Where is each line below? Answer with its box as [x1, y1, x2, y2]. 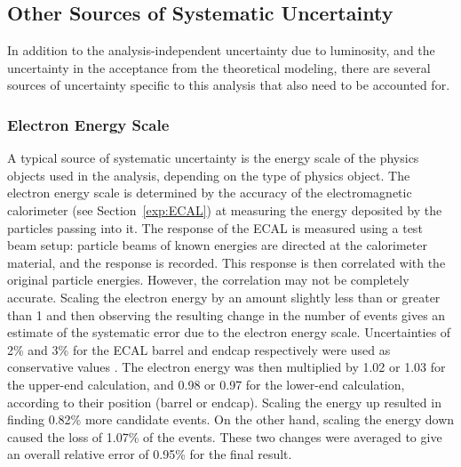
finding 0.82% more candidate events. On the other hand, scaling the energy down [7, 410, 455, 429]
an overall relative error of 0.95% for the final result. [7, 445, 292, 463]
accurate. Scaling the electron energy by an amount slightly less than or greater [7, 287, 441, 306]
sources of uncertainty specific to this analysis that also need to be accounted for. [7, 76, 450, 94]
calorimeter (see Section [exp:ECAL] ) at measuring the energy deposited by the [7, 200, 442, 219]
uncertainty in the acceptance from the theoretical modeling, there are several [7, 58, 431, 76]
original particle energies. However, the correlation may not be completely [7, 270, 409, 289]
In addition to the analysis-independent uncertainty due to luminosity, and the [7, 41, 435, 60]
